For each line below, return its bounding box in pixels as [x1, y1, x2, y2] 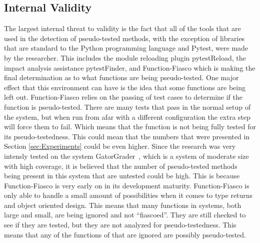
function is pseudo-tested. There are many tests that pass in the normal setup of [4, 101, 251, 112]
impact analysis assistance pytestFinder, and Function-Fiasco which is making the [4, 62, 255, 73]
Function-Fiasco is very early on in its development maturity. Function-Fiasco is [4, 180, 249, 190]
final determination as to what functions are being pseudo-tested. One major [4, 72, 239, 83]
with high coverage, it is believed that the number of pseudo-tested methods [4, 160, 237, 171]
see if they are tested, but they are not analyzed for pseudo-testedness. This [4, 219, 236, 230]
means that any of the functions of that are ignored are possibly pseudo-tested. [4, 229, 246, 239]
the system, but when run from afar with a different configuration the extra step [4, 111, 250, 122]
